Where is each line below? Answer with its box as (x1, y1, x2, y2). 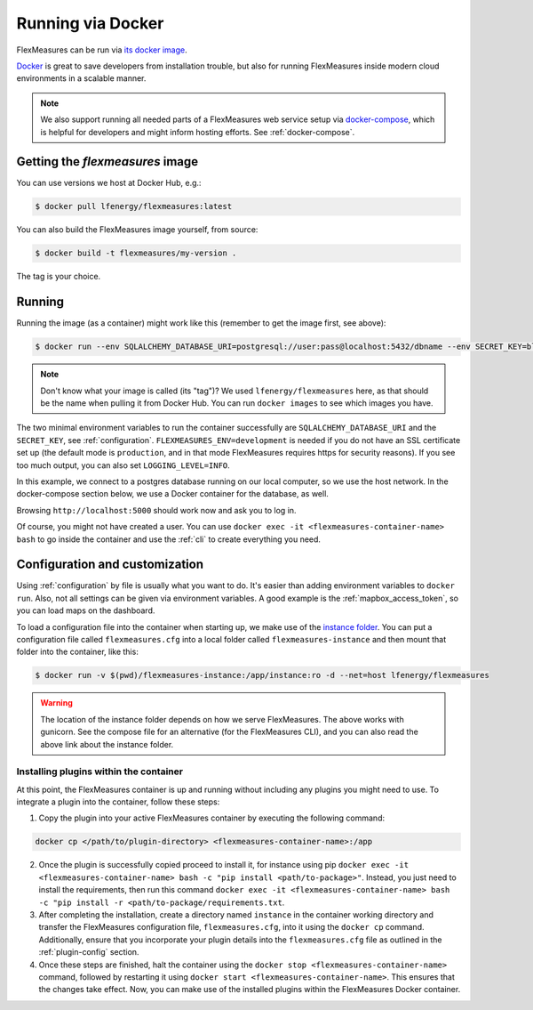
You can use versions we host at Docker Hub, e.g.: (16, 178, 202, 189)
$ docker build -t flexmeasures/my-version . (35, 248, 237, 258)
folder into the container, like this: (16, 646, 139, 658)
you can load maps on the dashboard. (16, 605, 155, 616)
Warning (40, 698, 73, 708)
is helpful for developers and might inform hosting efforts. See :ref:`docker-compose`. (40, 126, 355, 137)
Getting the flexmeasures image (16, 154, 199, 169)
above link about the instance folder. (40, 739, 174, 749)
